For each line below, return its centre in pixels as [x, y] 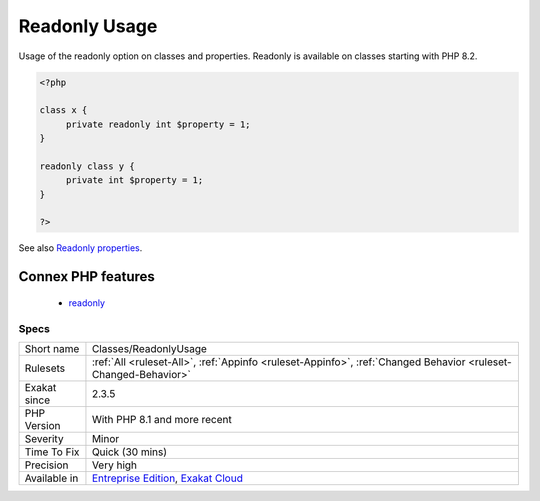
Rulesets [44, 368]
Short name [52, 348]
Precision [46, 465]
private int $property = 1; [134, 180]
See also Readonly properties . [80, 248]
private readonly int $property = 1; [158, 124]
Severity [44, 438]
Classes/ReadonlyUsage [149, 348]
